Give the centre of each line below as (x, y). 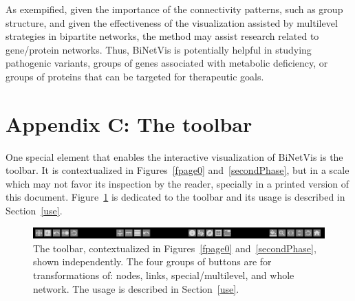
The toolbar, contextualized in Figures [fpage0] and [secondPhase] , (175, 248)
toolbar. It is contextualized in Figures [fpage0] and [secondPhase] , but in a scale (177, 170)
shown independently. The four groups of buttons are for (152, 261)
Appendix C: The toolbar (129, 123)
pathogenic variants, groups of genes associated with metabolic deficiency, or (167, 63)
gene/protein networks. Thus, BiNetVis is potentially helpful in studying (159, 49)
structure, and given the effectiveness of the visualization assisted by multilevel (172, 22)
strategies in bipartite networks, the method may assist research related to (162, 36)
